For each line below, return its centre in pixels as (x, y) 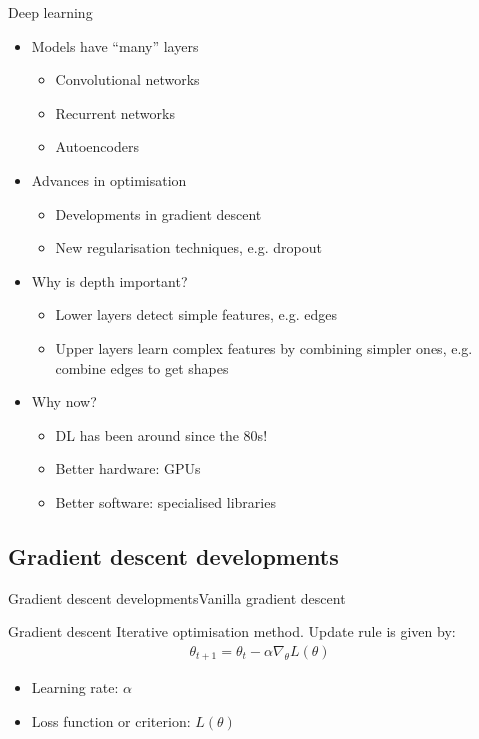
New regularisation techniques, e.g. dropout (188, 247)
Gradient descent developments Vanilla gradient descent (177, 597)
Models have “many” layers (115, 45)
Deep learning (50, 12)
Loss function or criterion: (111, 720)
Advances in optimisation (109, 179)
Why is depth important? (109, 280)
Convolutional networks (127, 79)
